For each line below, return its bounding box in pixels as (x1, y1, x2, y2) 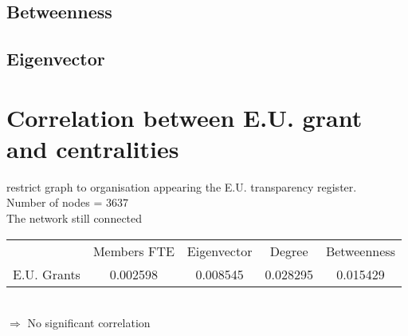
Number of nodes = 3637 (6, 194, 128, 211)
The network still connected (6, 210, 143, 227)
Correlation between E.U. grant (6, 101, 363, 133)
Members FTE (92, 241, 175, 260)
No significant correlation (27, 314, 151, 331)
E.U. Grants (13, 264, 80, 283)
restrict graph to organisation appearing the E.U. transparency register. (6, 178, 357, 195)
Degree (269, 241, 308, 260)
